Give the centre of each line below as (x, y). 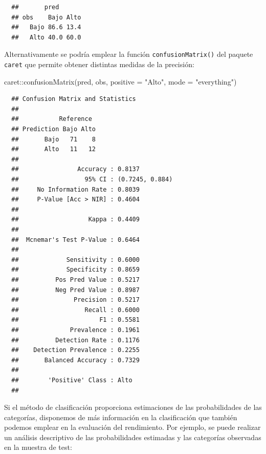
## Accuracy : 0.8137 (75, 169)
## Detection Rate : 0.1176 (75, 340)
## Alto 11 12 (53, 149)
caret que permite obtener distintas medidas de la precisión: (99, 64)
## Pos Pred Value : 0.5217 (75, 280)
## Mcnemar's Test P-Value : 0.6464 (75, 240)
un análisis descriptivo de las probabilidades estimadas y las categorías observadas (133, 437)
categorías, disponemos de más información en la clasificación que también (121, 417)
